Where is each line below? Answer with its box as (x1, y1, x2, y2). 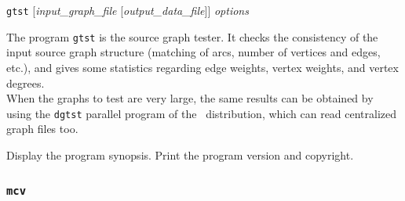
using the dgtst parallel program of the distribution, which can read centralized (6, 105, 397, 121)
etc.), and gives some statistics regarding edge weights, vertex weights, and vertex (6, 59, 399, 75)
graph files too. (6, 120, 78, 137)
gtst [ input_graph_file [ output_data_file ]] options (6, 2, 249, 18)
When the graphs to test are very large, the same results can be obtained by (6, 90, 374, 106)
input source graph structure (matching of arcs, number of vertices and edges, (6, 44, 381, 60)
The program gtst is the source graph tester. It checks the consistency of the (6, 28, 378, 45)
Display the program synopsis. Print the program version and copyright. (6, 146, 354, 163)
